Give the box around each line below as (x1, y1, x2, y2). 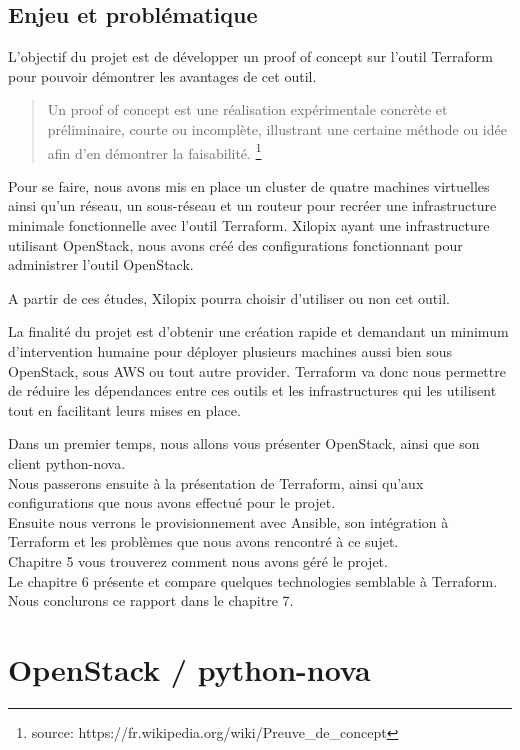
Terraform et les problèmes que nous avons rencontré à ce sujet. (8, 531, 399, 552)
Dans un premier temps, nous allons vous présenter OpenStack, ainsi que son (8, 433, 480, 454)
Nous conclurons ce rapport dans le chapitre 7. (8, 590, 294, 611)
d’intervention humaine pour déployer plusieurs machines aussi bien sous (8, 340, 453, 361)
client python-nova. (8, 452, 126, 473)
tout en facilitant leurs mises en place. (8, 399, 241, 420)
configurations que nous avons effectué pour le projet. (8, 492, 336, 513)
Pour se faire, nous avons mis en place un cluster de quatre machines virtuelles (8, 175, 490, 196)
